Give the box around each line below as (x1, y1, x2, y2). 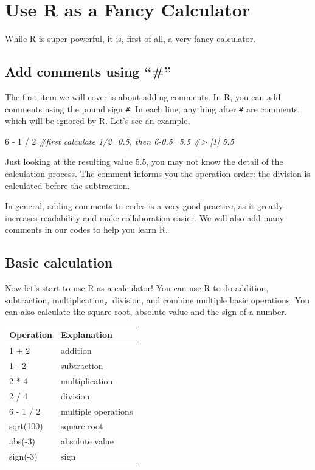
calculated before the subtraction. (5, 179, 130, 192)
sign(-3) (9, 450, 38, 463)
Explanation (61, 328, 112, 341)
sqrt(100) (9, 420, 43, 432)
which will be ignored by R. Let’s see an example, (5, 114, 190, 127)
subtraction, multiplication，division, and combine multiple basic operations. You (5, 293, 310, 306)
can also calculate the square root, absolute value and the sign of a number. (5, 305, 287, 318)
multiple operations (61, 404, 133, 417)
